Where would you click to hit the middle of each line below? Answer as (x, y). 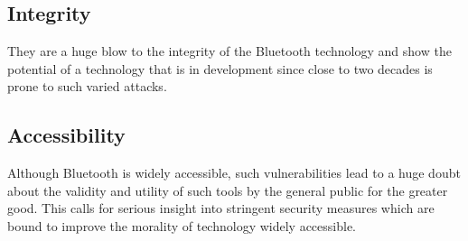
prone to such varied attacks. (87, 86)
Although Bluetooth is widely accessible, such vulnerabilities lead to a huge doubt (234, 173)
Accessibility (66, 135)
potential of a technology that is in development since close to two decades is (220, 68)
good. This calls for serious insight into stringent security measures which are (221, 208)
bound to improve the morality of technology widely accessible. (182, 225)
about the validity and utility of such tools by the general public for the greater (228, 190)
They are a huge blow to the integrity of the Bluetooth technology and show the (229, 51)
